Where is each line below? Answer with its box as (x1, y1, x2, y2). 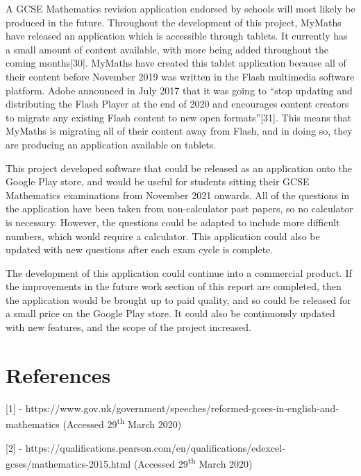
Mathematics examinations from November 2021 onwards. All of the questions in (6, 187, 350, 202)
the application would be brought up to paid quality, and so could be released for (6, 292, 351, 307)
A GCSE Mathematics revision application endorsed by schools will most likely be (6, 1, 355, 15)
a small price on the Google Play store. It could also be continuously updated (6, 306, 335, 321)
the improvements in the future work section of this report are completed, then (6, 279, 342, 294)
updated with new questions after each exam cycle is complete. (6, 242, 274, 257)
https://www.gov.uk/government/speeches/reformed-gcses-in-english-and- (25, 400, 339, 415)
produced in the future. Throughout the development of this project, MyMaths (6, 15, 342, 29)
